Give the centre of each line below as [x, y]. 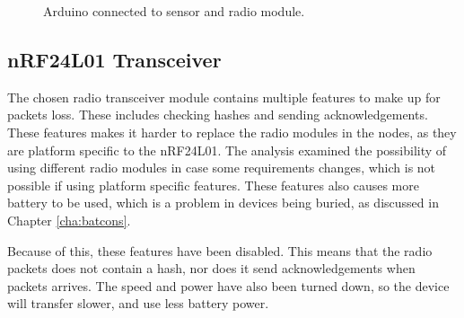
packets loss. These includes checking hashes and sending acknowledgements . [218, 115]
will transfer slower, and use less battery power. [138, 303]
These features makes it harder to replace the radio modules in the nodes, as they [232, 132]
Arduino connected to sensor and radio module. [174, 11]
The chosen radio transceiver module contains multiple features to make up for [224, 97]
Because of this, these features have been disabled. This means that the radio [220, 250]
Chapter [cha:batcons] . [69, 220]
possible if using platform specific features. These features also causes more [213, 185]
